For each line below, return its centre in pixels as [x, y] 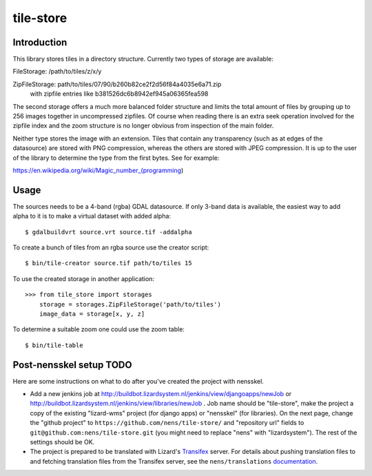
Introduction [40, 42]
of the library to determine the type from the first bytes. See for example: [116, 158]
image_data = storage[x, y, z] [92, 314]
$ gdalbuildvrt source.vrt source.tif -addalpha [108, 232]
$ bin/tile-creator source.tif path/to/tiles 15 [108, 263]
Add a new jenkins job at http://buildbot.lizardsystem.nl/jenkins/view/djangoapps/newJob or [161, 394]
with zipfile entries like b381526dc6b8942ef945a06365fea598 [119, 94]
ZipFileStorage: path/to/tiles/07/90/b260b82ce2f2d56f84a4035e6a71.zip [117, 84]
